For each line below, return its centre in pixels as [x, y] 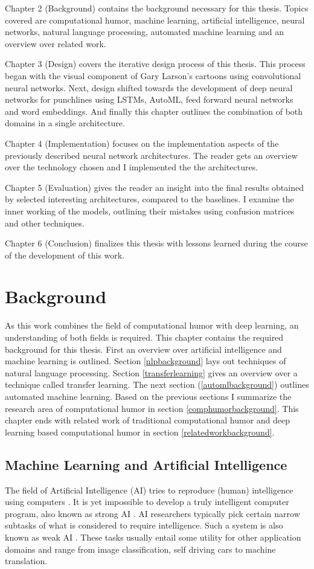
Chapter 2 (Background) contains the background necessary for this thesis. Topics [157, 8]
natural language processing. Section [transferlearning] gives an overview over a [151, 372]
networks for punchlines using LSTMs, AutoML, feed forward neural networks [149, 99]
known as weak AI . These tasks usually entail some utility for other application [153, 537]
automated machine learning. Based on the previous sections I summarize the [148, 396]
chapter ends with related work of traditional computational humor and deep [148, 420]
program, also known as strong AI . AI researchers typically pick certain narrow [152, 513]
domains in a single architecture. [65, 123]
